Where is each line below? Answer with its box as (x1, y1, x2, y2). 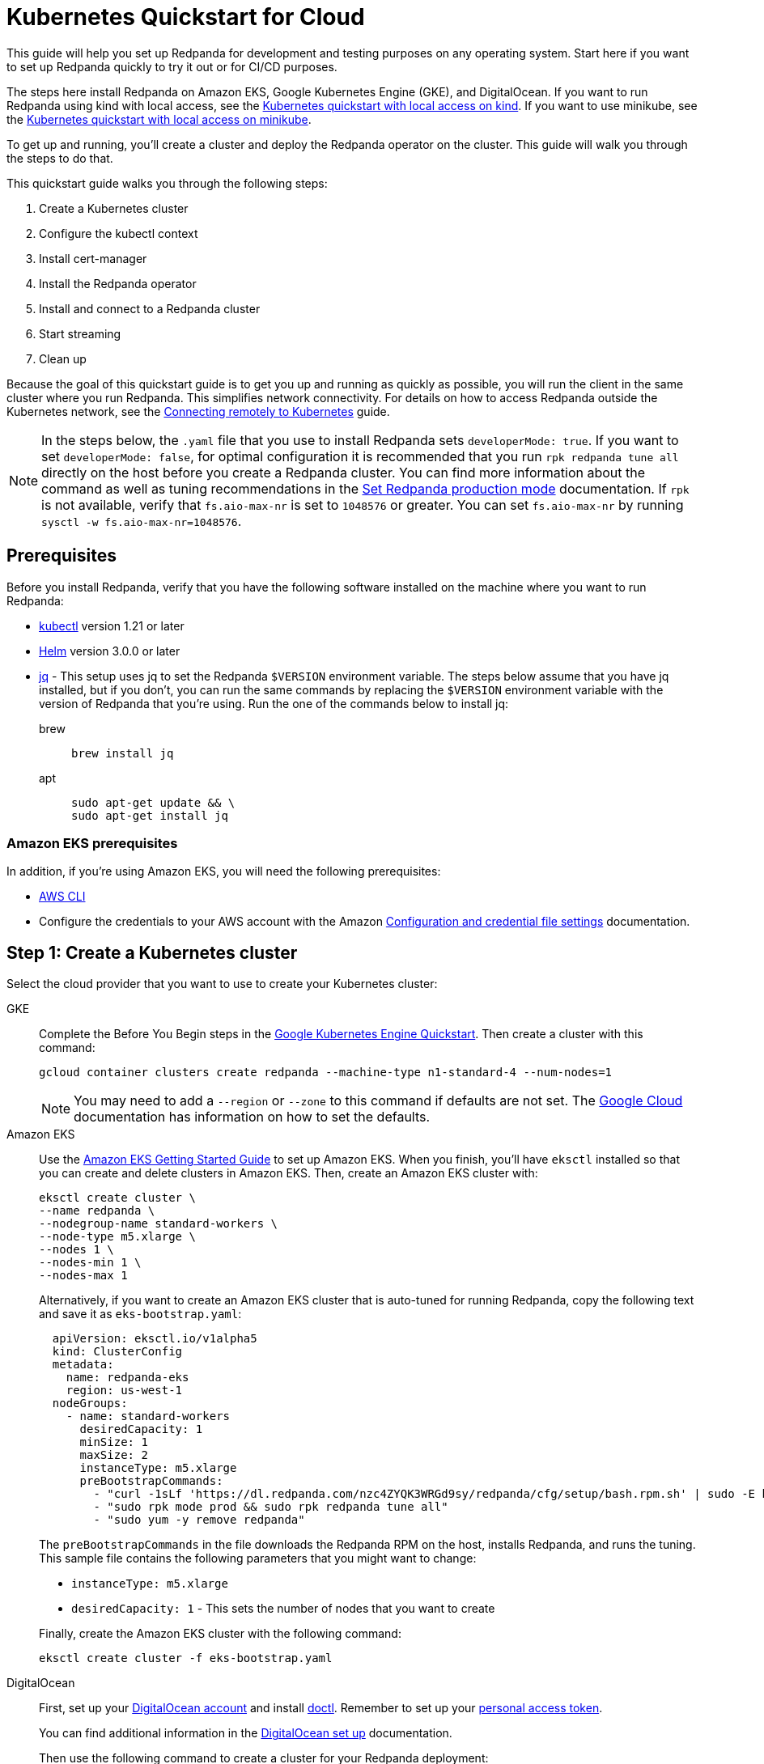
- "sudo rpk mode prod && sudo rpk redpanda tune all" (93, 1500, 448, 1514)
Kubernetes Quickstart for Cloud (6, 3, 365, 31)
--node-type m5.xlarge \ (39, 1230, 196, 1244)
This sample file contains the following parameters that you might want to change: (39, 1551, 477, 1566)
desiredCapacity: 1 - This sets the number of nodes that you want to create (71, 1601, 495, 1616)
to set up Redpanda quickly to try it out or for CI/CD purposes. (6, 59, 337, 74)
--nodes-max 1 (39, 1269, 128, 1283)
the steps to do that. (6, 151, 113, 165)
